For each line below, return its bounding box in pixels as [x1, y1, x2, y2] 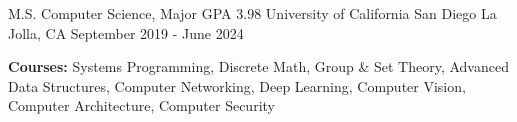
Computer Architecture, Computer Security [8, 95, 275, 116]
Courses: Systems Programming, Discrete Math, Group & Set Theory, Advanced [8, 56, 509, 77]
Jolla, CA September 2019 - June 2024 [8, 22, 244, 43]
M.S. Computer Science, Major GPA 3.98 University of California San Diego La [8, 3, 497, 23]
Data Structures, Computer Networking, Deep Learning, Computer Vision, [8, 75, 466, 96]
